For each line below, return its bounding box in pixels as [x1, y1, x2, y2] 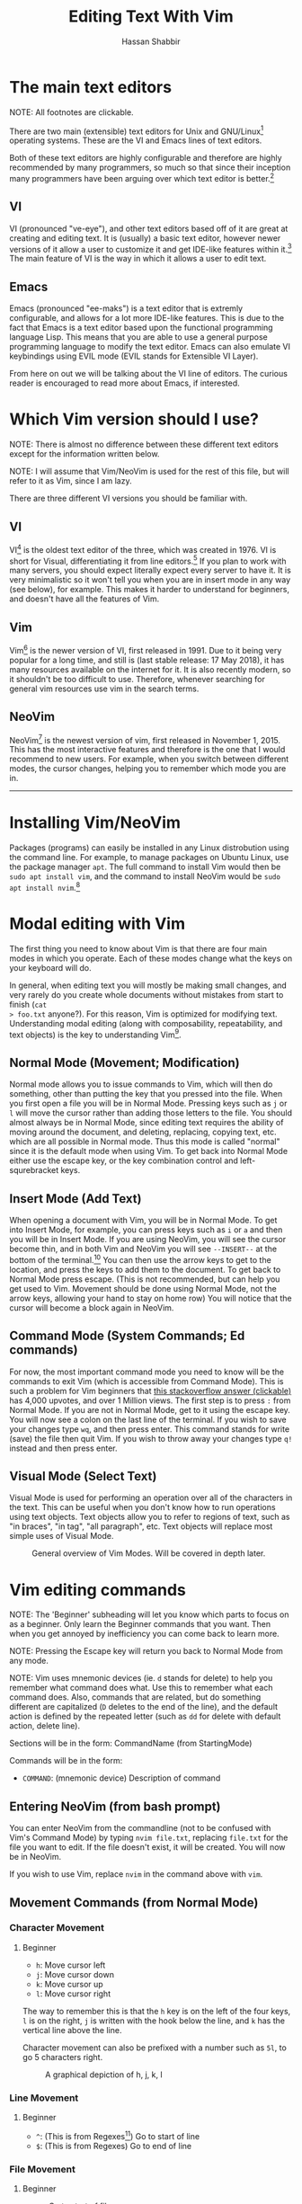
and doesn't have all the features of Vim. [9, 593, 160, 604]
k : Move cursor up [35, 1978, 103, 1989]
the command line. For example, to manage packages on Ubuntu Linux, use [9, 852, 289, 863]
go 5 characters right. [22, 2051, 103, 2062]
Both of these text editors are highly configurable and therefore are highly [9, 153, 282, 164]
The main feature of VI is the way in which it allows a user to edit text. [9, 253, 267, 264]
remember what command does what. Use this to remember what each [9, 1683, 273, 1693]
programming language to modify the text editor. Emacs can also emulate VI [9, 342, 290, 352]
